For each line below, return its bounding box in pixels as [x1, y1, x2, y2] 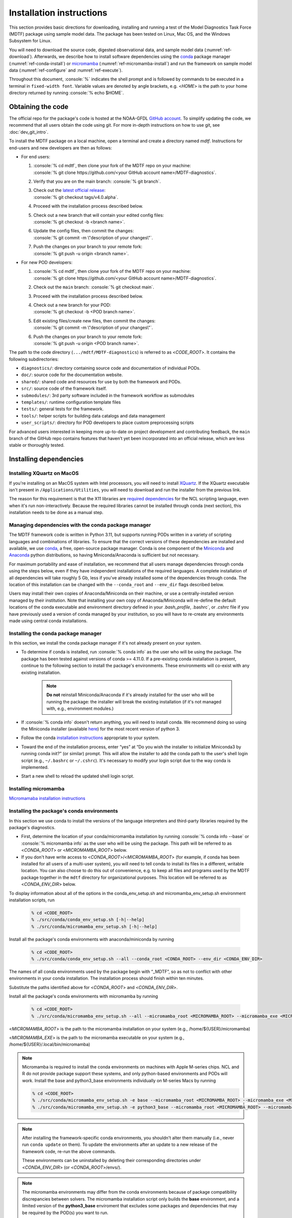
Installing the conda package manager [9, 630, 102, 637]
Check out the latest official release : [33, 188, 106, 193]
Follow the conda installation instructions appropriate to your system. [21, 735, 160, 741]
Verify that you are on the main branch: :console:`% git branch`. [33, 178, 161, 185]
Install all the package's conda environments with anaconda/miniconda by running [9, 936, 174, 942]
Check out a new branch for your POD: [33, 302, 111, 308]
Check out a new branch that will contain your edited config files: [33, 212, 164, 218]
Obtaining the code [9, 102, 69, 111]
